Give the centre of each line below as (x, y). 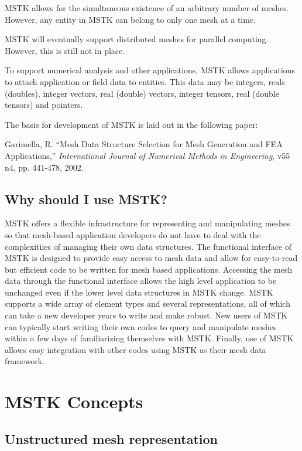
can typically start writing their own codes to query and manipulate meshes (141, 326)
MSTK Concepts (74, 401)
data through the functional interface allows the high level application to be (141, 281)
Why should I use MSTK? (86, 199)
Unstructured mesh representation (111, 438)
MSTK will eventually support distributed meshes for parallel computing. (137, 39)
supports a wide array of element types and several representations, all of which (147, 304)
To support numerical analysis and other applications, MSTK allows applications (150, 70)
